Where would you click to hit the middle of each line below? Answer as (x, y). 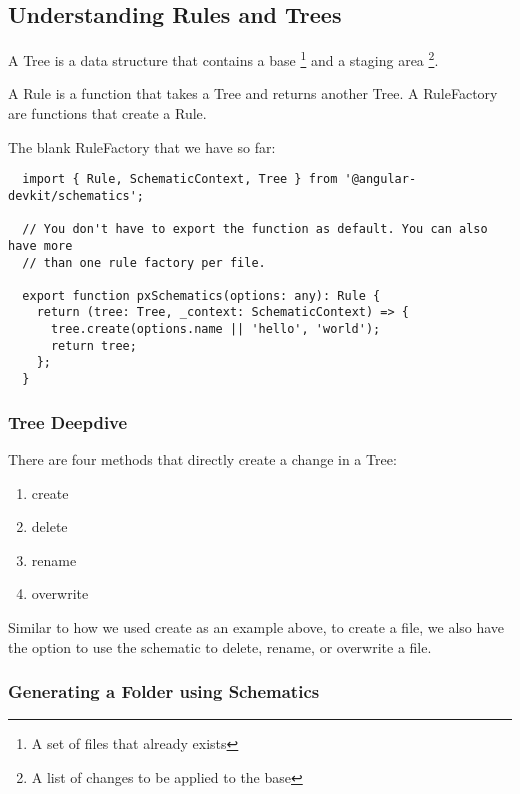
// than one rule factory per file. (144, 262)
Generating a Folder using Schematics (164, 691)
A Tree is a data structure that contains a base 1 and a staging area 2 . (223, 58)
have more (40, 245)
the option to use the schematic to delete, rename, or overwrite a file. (220, 646)
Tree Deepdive (68, 421)
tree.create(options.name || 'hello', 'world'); (215, 329)
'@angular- (380, 179)
